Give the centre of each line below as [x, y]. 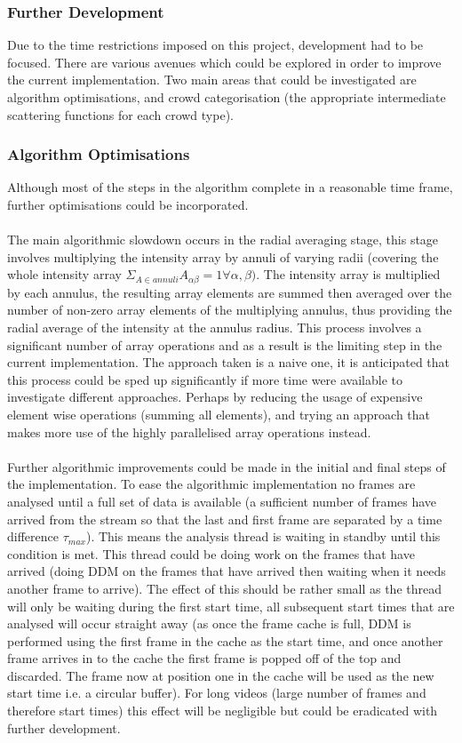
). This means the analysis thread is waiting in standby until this [263, 536]
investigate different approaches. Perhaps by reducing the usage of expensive [215, 397]
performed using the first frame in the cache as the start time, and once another [225, 640]
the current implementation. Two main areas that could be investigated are [212, 80]
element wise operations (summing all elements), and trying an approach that [219, 414]
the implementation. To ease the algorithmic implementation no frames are [211, 484]
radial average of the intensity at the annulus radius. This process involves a [215, 328]
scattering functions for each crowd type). [120, 114]
